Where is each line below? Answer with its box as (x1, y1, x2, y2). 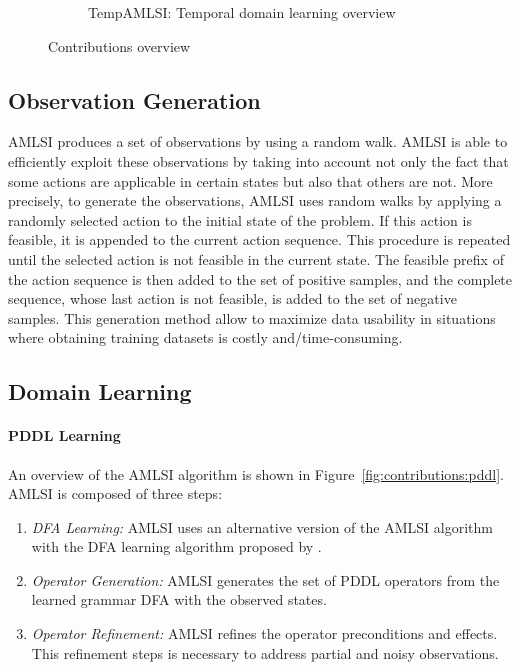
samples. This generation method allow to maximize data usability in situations (8, 307, 496, 328)
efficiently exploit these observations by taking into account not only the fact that (8, 150, 509, 171)
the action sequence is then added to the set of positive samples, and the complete (8, 268, 513, 289)
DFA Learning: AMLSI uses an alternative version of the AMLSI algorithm (31, 516, 493, 537)
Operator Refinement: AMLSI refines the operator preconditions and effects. (31, 623, 498, 644)
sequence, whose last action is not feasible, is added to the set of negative (8, 288, 457, 309)
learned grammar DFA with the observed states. (31, 589, 327, 610)
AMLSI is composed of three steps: (8, 483, 223, 504)
